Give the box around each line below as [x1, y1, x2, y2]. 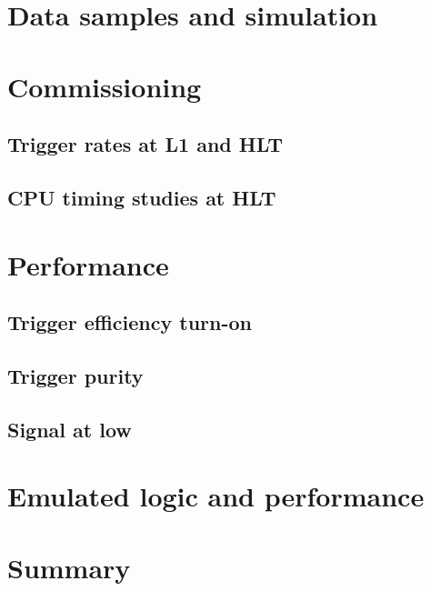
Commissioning [7, 67, 202, 105]
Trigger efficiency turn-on [7, 308, 252, 336]
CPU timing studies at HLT [7, 183, 276, 211]
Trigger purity [7, 361, 144, 389]
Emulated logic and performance [7, 477, 425, 515]
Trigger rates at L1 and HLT [7, 130, 284, 158]
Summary [7, 548, 131, 586]
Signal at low [7, 415, 132, 443]
